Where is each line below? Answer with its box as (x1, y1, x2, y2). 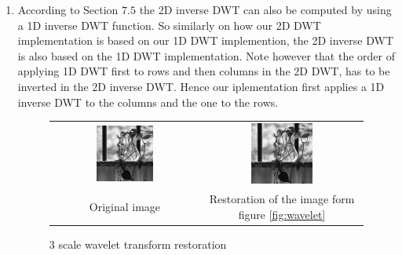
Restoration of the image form (209, 191, 355, 207)
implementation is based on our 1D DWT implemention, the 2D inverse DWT (17, 32, 394, 49)
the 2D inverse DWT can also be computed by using (139, 2, 392, 17)
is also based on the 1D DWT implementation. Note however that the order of (17, 47, 395, 64)
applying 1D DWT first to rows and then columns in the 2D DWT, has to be (17, 63, 390, 79)
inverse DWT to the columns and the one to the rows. (17, 93, 279, 110)
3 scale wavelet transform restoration (49, 236, 227, 253)
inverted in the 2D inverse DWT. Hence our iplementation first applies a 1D (17, 78, 385, 94)
